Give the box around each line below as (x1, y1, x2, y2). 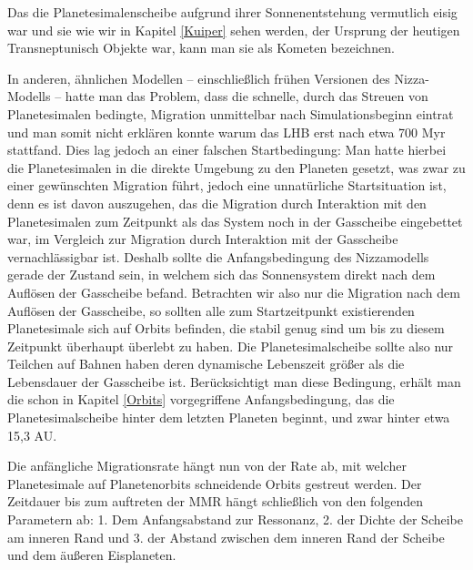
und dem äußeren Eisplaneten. (7, 545, 176, 565)
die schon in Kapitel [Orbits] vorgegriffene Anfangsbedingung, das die (7, 390, 395, 409)
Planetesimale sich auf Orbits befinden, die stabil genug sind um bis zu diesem (7, 319, 445, 338)
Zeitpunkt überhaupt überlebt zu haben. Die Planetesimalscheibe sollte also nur (7, 336, 454, 355)
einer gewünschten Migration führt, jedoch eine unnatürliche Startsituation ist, (7, 176, 447, 195)
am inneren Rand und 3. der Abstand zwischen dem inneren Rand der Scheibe (7, 527, 445, 546)
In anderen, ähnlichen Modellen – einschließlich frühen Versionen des (7, 68, 390, 87)
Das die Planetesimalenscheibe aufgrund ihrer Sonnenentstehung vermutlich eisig (7, 3, 458, 21)
